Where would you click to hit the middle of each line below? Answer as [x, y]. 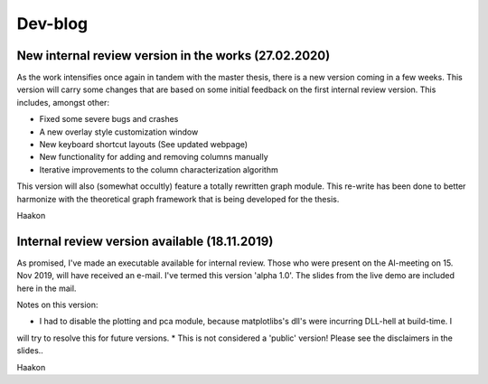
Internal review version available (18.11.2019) [145, 241]
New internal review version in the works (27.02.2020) [174, 56]
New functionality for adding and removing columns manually [154, 157]
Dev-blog [52, 23]
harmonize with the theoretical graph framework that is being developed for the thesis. [178, 199]
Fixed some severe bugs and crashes [109, 119]
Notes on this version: [57, 305]
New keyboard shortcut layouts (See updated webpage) [144, 145]
